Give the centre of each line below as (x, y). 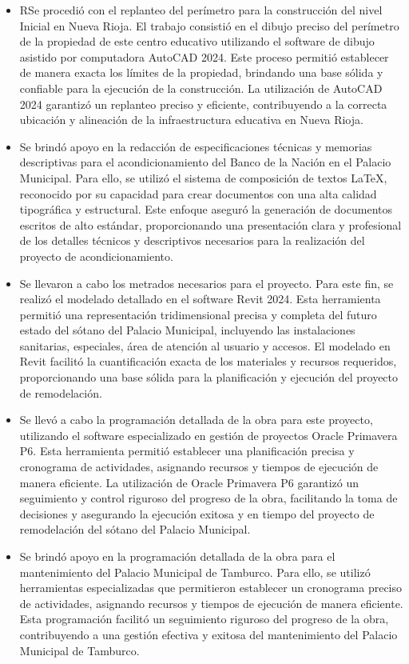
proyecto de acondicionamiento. (96, 256)
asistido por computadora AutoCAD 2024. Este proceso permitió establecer (204, 56)
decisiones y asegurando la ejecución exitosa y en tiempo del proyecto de (197, 513)
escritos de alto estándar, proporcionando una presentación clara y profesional (210, 224)
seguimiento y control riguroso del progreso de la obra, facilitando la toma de (208, 498)
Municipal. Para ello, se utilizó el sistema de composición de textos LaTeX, (203, 177)
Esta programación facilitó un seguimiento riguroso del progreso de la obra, (204, 619)
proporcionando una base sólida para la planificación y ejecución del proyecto (209, 377)
